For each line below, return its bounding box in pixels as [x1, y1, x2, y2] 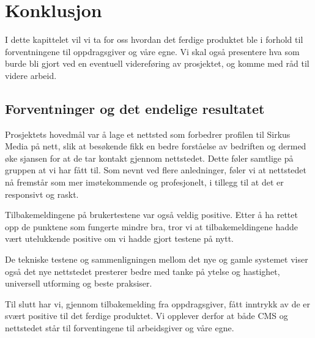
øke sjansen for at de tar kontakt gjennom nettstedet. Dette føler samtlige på [5, 151, 294, 164]
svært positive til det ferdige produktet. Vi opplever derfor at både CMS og [5, 309, 288, 322]
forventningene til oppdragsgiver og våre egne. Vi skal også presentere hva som [5, 45, 300, 58]
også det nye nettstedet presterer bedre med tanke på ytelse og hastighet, [5, 265, 280, 277]
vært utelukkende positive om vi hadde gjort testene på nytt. [5, 232, 234, 245]
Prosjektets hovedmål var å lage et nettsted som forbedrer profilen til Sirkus [5, 127, 291, 140]
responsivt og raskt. [5, 187, 79, 200]
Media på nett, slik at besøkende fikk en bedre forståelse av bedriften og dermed [5, 140, 306, 152]
